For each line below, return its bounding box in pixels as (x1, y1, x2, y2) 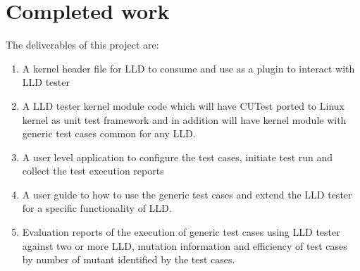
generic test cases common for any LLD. (22, 126, 196, 141)
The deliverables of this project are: (6, 37, 159, 52)
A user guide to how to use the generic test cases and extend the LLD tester (22, 187, 352, 201)
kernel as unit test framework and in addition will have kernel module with (22, 112, 347, 127)
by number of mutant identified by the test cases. (22, 252, 235, 267)
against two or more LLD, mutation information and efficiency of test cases (22, 238, 347, 253)
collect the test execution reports (22, 163, 164, 178)
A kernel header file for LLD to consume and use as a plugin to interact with (22, 61, 355, 75)
